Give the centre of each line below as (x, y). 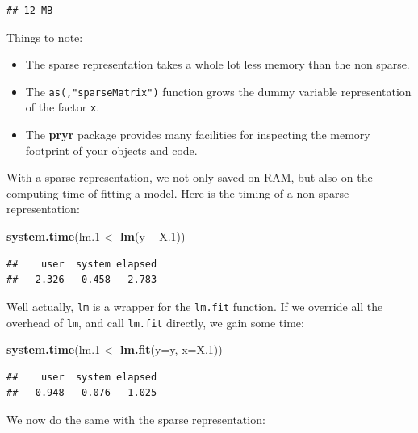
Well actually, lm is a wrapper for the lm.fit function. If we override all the (195, 306)
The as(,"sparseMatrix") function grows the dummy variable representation (218, 91)
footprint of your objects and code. (111, 150)
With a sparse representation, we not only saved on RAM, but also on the (190, 177)
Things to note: (45, 37)
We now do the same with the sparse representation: (136, 419)
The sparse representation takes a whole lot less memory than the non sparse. (217, 64)
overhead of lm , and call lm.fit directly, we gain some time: (155, 322)
